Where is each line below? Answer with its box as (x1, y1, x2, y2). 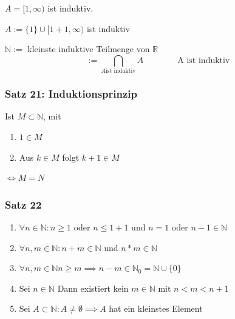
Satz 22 (5, 196, 42, 212)
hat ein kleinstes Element (109, 302, 203, 315)
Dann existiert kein (57, 281, 129, 294)
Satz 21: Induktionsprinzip (5, 86, 137, 101)
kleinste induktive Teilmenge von (27, 42, 150, 55)
